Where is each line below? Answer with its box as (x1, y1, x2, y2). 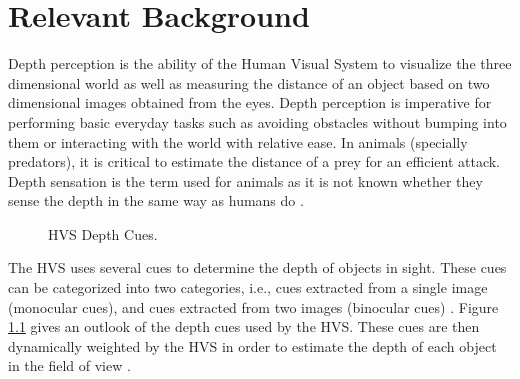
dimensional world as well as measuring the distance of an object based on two (8, 72, 490, 93)
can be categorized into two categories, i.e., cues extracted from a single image (8, 277, 488, 298)
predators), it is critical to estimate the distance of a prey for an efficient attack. (8, 151, 501, 172)
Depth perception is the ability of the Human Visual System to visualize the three (8, 53, 512, 74)
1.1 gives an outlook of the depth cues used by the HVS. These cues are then (8, 316, 480, 337)
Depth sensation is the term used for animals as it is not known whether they (8, 170, 483, 191)
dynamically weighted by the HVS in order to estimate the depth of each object (8, 335, 497, 356)
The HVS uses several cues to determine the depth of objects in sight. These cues (8, 257, 507, 278)
